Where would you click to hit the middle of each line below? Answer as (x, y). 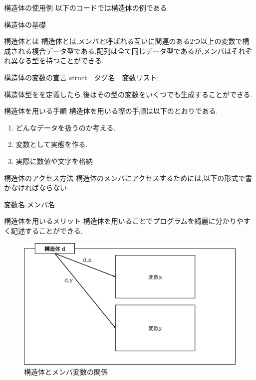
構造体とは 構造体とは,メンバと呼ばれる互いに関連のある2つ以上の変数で (123, 41)
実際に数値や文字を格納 (54, 161)
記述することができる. (47, 230)
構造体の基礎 (25, 24)
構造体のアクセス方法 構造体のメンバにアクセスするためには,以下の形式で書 (128, 178)
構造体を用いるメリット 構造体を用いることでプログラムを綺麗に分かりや (124, 221)
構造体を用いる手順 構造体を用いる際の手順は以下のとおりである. (111, 111)
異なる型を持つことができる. (57, 61)
